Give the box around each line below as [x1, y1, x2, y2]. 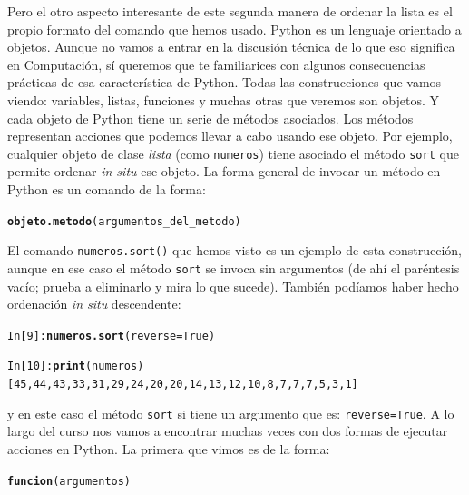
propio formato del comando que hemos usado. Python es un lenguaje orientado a [7, 19, 462, 38]
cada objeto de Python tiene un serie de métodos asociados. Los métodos [7, 108, 414, 127]
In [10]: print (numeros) [7, 360, 144, 373]
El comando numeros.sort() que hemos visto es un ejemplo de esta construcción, [7, 241, 462, 260]
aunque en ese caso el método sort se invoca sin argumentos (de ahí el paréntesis [7, 258, 460, 277]
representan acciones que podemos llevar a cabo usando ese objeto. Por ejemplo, [7, 126, 453, 145]
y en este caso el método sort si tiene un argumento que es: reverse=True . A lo [7, 403, 454, 422]
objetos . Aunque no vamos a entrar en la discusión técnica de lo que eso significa [7, 37, 455, 56]
